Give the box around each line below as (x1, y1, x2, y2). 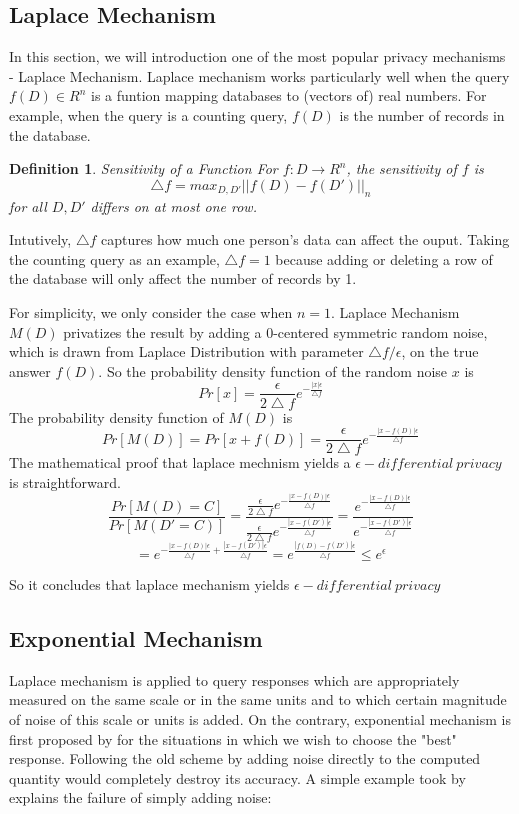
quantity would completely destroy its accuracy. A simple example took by (9, 767, 466, 788)
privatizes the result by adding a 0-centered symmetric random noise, (63, 321, 488, 342)
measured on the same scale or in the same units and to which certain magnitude (9, 689, 507, 710)
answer (9, 360, 51, 381)
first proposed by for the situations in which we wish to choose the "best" (9, 728, 457, 749)
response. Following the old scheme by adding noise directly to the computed (9, 748, 481, 769)
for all (9, 195, 47, 216)
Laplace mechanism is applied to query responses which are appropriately (9, 669, 460, 690)
